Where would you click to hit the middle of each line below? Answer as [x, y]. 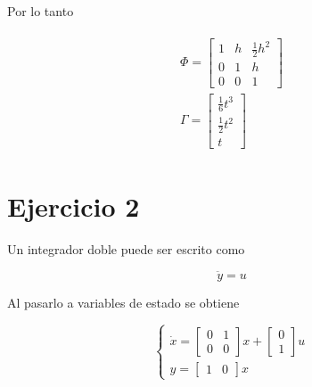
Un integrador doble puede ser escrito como [126, 249]
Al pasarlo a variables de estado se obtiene [123, 302]
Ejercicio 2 [74, 206]
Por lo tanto [41, 11]
